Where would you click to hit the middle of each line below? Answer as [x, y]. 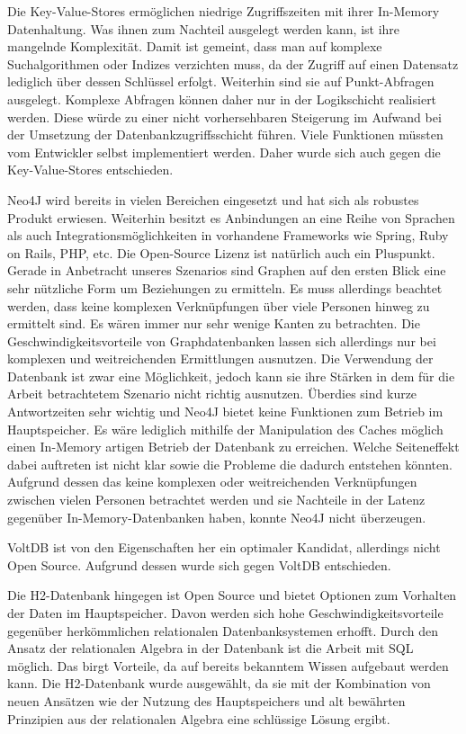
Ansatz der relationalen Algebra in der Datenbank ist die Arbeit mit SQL [211, 648]
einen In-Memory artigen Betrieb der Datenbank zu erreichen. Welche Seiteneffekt [233, 447]
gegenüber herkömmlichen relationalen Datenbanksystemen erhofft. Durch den [223, 630]
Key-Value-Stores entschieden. [90, 170]
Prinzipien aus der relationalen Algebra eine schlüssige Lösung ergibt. [199, 718]
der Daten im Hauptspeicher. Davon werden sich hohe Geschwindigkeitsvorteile [225, 613]
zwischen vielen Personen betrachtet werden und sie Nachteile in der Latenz [216, 500]
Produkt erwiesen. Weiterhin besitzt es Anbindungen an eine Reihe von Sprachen [231, 217]
